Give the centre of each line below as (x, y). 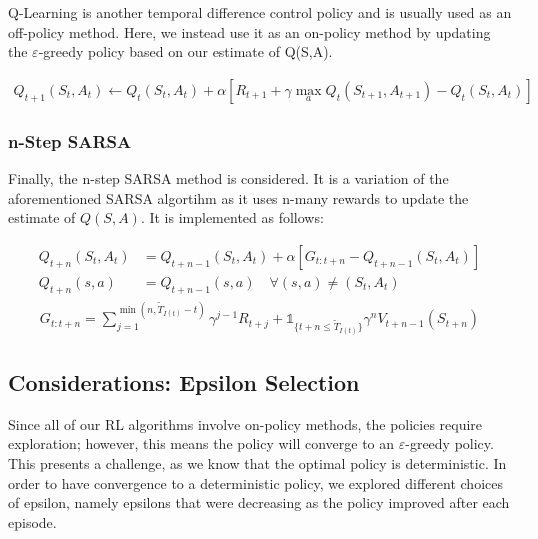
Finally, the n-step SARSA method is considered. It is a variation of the (228, 178)
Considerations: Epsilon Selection (184, 381)
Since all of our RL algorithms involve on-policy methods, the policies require (245, 423)
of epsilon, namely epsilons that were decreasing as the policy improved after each (259, 502)
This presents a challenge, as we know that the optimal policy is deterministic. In (257, 462)
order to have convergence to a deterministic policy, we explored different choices (255, 482)
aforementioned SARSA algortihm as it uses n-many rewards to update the (238, 197)
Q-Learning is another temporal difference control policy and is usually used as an (260, 12)
